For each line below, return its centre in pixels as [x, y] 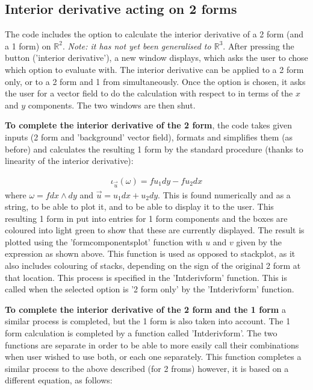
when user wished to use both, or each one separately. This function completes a [153, 357]
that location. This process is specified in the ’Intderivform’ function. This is [146, 277]
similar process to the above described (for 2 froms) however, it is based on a [147, 368]
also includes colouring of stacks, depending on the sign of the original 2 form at [153, 266]
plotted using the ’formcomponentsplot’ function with [104, 241]
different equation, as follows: [59, 380]
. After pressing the [259, 46]
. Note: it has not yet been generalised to [137, 46]
